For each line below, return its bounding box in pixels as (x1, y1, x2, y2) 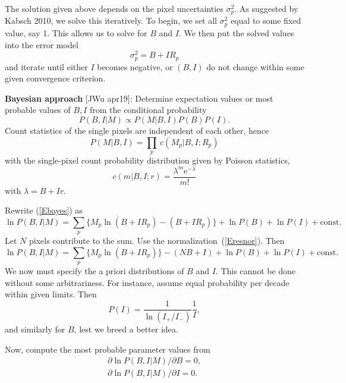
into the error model (5, 38, 78, 51)
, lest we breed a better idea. (74, 322, 178, 335)
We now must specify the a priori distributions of (5, 265, 184, 277)
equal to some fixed (230, 14, 301, 27)
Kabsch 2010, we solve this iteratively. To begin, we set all (5, 14, 217, 27)
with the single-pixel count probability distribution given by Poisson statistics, (5, 153, 290, 166)
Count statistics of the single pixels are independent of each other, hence (5, 124, 269, 136)
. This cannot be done (215, 265, 296, 277)
